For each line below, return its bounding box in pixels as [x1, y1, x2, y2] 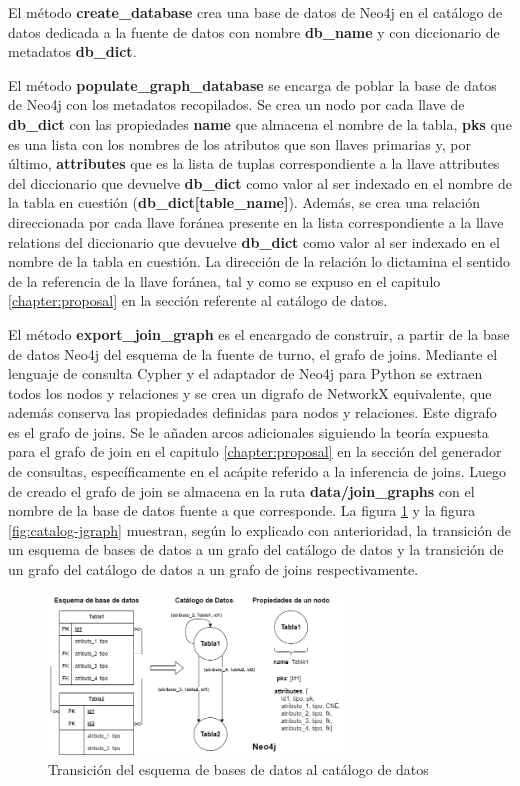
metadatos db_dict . [8, 41, 137, 62]
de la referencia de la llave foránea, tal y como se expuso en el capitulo [8, 270, 441, 291]
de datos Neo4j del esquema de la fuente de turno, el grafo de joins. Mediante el [8, 343, 498, 364]
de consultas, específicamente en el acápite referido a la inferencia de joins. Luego [8, 461, 506, 482]
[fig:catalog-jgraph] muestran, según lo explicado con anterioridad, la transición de [8, 519, 511, 540]
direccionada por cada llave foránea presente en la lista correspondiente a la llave [8, 211, 504, 232]
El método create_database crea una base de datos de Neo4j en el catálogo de [8, 2, 503, 22]
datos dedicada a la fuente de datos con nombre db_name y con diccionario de [8, 21, 500, 42]
